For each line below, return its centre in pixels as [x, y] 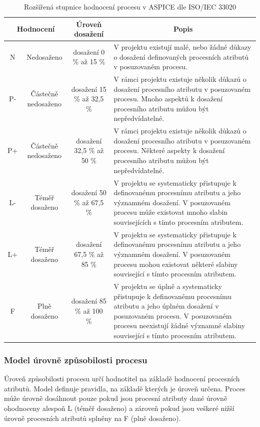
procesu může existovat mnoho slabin [171, 212]
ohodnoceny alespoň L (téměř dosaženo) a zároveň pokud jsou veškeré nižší [119, 408]
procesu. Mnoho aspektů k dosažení [168, 99]
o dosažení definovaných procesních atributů [181, 56]
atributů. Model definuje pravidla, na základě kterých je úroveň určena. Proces [125, 388]
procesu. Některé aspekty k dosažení [169, 150]
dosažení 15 [89, 89]
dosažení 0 [89, 51]
